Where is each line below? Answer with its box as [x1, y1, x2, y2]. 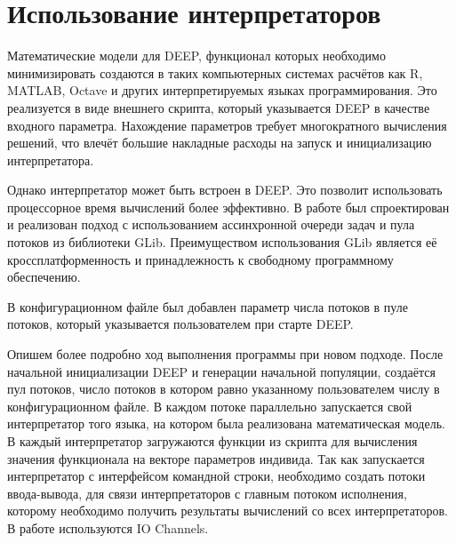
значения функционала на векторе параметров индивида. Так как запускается [7, 449, 425, 467]
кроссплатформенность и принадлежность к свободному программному [7, 250, 394, 268]
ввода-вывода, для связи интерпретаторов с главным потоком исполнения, [7, 483, 407, 502]
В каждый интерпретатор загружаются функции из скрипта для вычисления [7, 432, 418, 450]
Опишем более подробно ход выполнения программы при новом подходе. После [7, 345, 444, 363]
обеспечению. [7, 268, 81, 286]
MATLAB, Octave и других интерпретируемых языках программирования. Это [7, 81, 437, 100]
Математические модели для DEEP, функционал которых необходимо [7, 46, 386, 65]
